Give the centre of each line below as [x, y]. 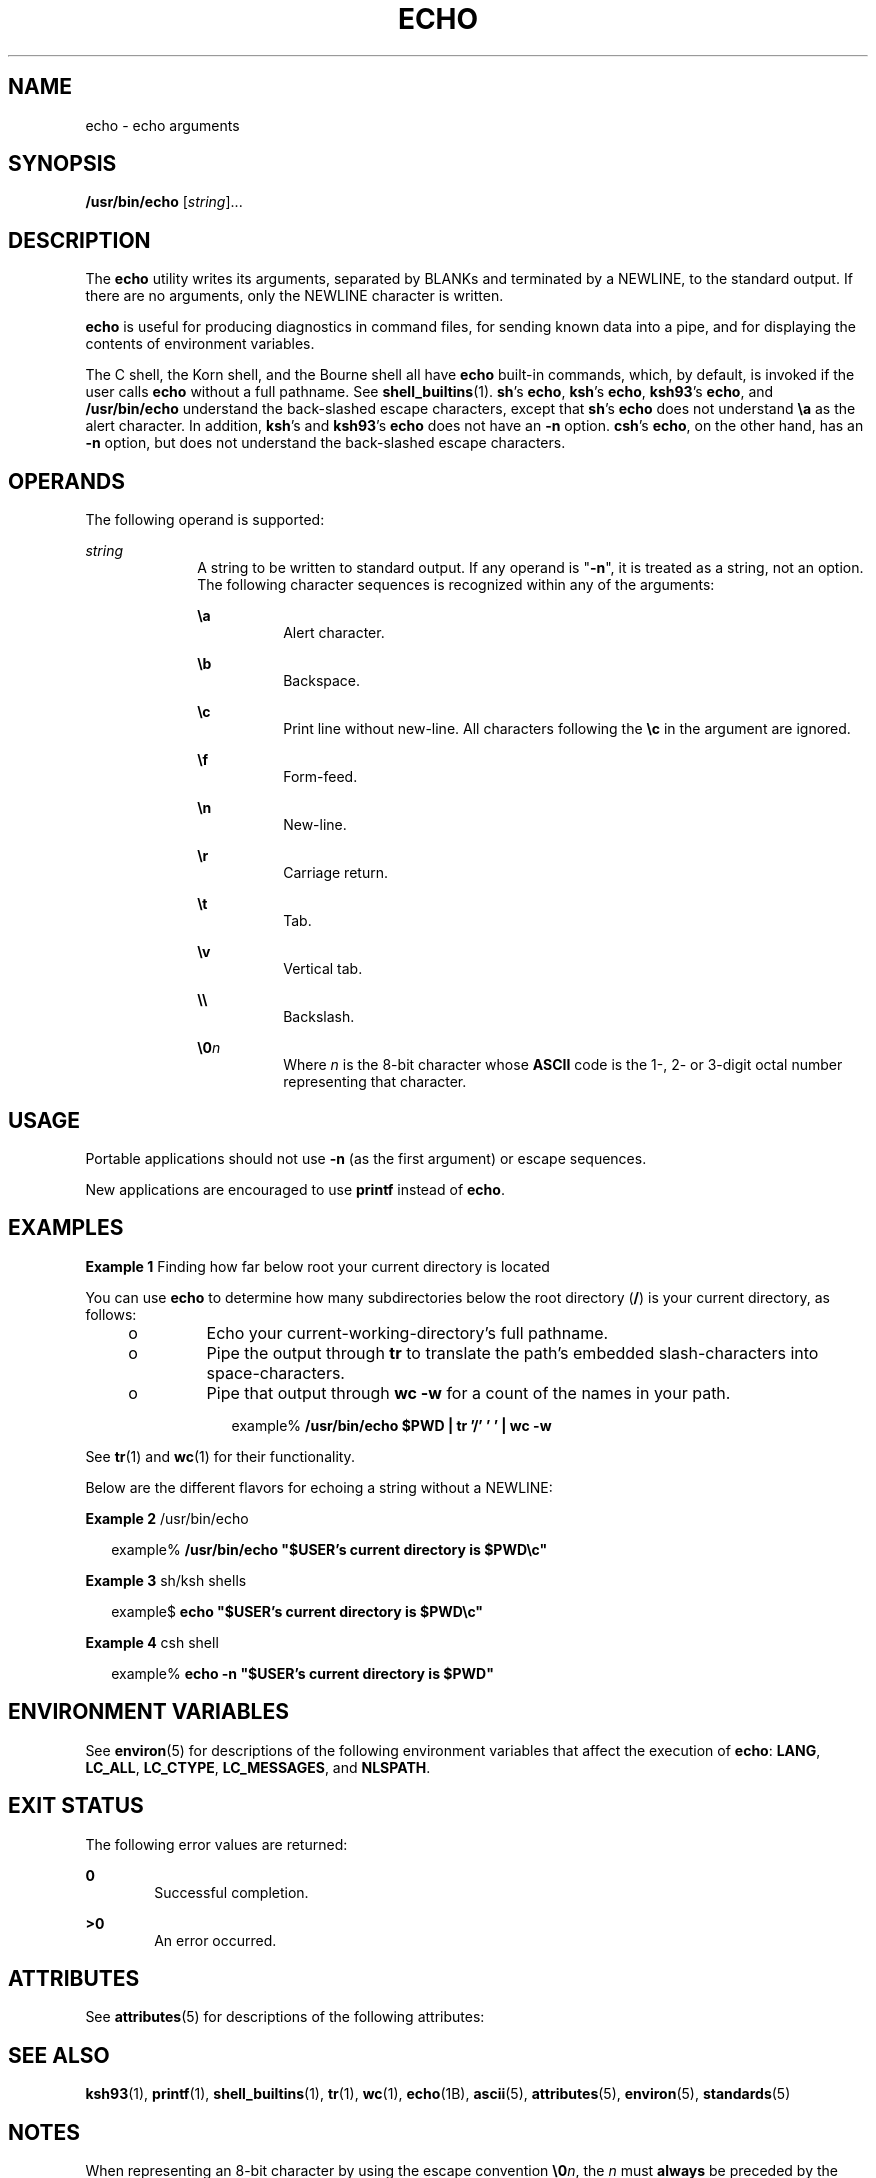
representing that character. [375, 1082]
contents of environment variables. [200, 344]
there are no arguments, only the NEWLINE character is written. [294, 296]
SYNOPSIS [62, 164]
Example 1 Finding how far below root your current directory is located [317, 1266]
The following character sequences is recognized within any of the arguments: [456, 585]
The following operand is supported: [205, 520]
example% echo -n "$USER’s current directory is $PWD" [302, 1673]
